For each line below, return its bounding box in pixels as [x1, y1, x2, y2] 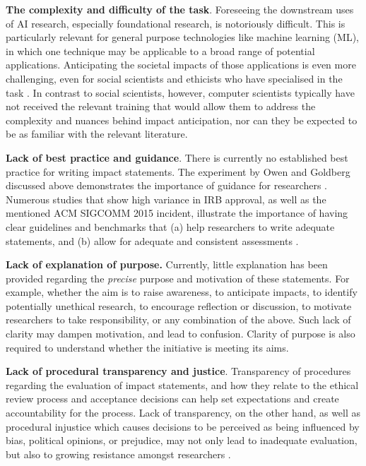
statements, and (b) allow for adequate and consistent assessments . [6, 233, 299, 248]
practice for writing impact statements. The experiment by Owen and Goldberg [6, 164, 350, 179]
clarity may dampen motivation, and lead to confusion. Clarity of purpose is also [6, 326, 355, 341]
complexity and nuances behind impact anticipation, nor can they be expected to [6, 112, 358, 127]
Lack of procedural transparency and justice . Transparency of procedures [6, 364, 351, 378]
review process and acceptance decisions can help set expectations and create [6, 391, 339, 406]
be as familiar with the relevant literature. [6, 126, 188, 141]
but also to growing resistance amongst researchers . [6, 446, 231, 461]
